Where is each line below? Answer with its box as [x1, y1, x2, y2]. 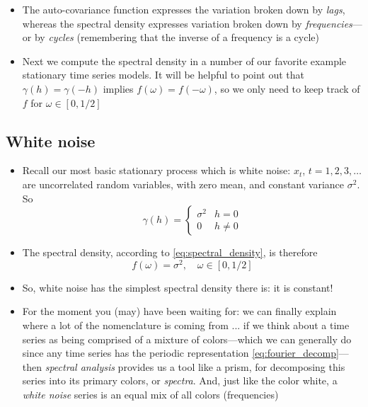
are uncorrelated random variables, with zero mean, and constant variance [22, 176, 345, 191]
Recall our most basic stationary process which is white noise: [22, 163, 291, 178]
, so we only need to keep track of [214, 81, 360, 96]
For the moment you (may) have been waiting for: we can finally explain [22, 304, 337, 319]
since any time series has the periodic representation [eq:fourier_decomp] [22, 345, 339, 360]
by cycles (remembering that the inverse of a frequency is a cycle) [34, 30, 320, 45]
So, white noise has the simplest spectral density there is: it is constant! [22, 280, 333, 294]
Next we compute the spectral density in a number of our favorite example [22, 53, 347, 68]
